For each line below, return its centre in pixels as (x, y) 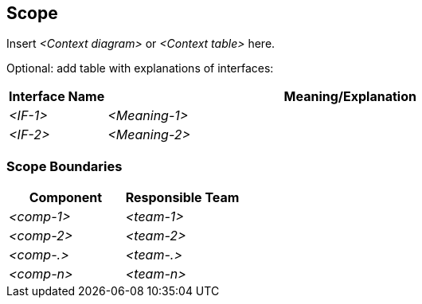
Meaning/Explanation (350, 97)
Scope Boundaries (64, 166)
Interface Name (57, 97)
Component (66, 198)
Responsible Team (182, 198)
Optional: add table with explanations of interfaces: (140, 68)
